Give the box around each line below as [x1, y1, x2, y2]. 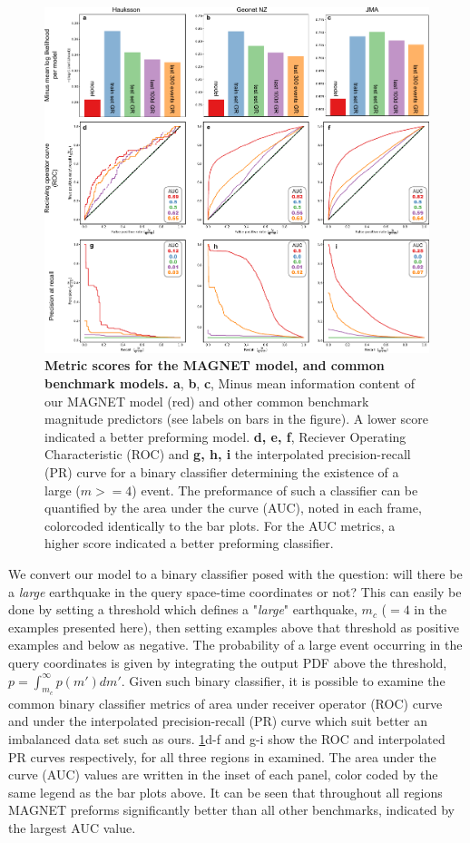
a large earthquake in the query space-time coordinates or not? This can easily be [8, 582, 462, 601]
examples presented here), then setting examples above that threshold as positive [8, 617, 459, 636]
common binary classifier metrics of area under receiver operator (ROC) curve [8, 693, 443, 712]
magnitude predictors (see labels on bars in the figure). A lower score [44, 409, 428, 428]
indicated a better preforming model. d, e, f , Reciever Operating [44, 426, 406, 446]
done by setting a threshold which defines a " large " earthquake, [8, 600, 357, 619]
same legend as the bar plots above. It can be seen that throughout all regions [8, 782, 443, 801]
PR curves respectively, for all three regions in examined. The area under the [8, 747, 436, 766]
